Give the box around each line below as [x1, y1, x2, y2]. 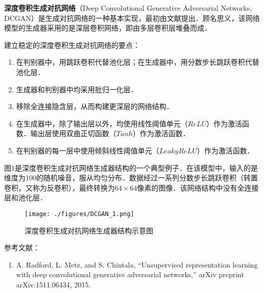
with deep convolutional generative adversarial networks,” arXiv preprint [16, 269, 244, 280]
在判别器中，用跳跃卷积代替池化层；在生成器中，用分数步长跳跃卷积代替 [16, 57, 259, 67]
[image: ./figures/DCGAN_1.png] [25, 210, 134, 218]
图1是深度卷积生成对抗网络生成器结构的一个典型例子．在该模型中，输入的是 [4, 162, 258, 173]
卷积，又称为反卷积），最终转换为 [4, 182, 115, 193]
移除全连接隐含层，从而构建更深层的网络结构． [16, 101, 174, 112]
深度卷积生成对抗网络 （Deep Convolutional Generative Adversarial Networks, [4, 3, 252, 13]
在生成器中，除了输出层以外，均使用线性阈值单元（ [16, 118, 188, 128]
